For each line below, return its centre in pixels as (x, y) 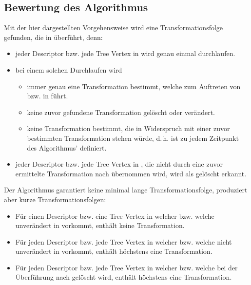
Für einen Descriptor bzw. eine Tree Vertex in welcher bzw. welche (115, 216)
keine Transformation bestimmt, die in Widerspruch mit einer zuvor (128, 128)
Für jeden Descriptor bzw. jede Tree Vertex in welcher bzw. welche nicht (124, 241)
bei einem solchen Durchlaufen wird (69, 69)
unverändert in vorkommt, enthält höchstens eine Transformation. (114, 251)
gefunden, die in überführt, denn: (53, 37)
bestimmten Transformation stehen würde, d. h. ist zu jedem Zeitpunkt (133, 138)
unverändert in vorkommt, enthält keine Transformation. (100, 225)
